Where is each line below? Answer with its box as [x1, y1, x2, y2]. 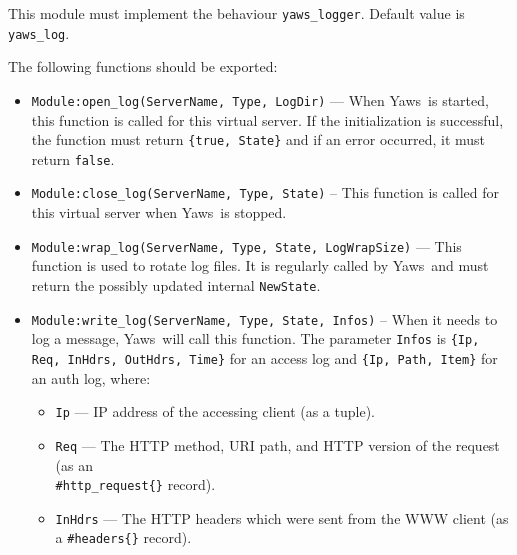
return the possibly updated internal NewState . [31, 274, 321, 295]
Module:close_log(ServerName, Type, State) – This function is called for [31, 182, 499, 203]
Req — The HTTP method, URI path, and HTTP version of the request [55, 434, 500, 455]
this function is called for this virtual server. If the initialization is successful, [31, 109, 504, 130]
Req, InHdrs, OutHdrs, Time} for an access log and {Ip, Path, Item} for [31, 347, 498, 368]
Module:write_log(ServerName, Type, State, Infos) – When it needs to [31, 308, 498, 329]
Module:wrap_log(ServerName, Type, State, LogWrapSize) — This [31, 235, 462, 256]
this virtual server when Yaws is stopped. [31, 202, 287, 223]
